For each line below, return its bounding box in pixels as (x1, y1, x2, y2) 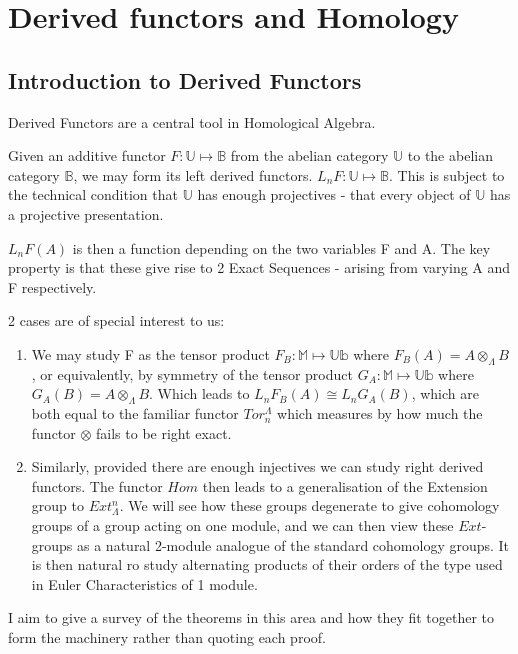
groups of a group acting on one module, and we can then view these (31, 515, 454, 536)
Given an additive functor (8, 145, 166, 166)
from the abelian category (230, 145, 389, 166)
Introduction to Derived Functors (8, 64, 362, 95)
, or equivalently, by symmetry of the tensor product (31, 363, 353, 384)
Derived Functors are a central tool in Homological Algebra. (8, 111, 376, 132)
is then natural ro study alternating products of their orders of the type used (31, 554, 503, 575)
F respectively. (8, 276, 97, 297)
